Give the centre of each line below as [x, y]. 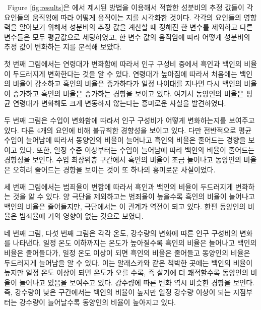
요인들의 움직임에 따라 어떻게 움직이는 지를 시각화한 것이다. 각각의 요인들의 [123, 17]
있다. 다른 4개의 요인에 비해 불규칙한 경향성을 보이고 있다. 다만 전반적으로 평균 [128, 130]
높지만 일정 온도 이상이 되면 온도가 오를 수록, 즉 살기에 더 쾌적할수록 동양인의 [126, 272]
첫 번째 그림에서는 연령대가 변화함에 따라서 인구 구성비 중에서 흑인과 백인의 [123, 63]
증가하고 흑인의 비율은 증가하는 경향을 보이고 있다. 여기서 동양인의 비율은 [128, 93]
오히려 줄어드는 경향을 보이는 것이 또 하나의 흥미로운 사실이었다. [114, 169]
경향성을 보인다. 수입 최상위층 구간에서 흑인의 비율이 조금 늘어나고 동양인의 [123, 160]
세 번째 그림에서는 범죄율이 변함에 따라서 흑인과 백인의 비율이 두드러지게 [119, 186]
